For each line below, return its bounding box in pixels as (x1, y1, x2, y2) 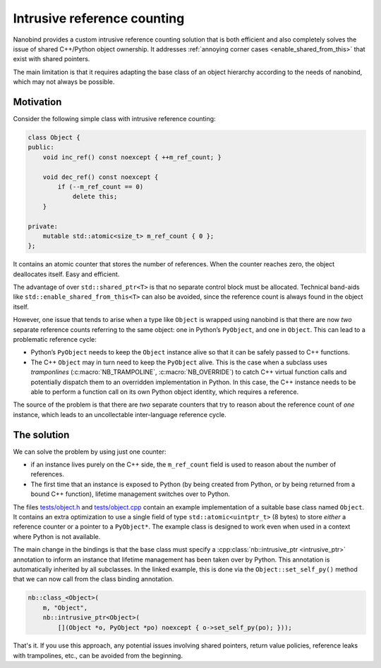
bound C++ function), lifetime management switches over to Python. (30, 490, 231, 498)
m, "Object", (42, 603, 88, 612)
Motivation (13, 96, 62, 108)
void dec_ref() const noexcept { (42, 173, 159, 181)
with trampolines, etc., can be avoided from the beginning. (13, 651, 183, 660)
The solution (13, 428, 70, 440)
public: (28, 143, 54, 151)
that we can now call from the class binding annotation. (13, 575, 174, 583)
